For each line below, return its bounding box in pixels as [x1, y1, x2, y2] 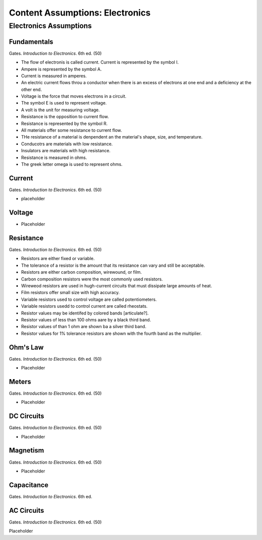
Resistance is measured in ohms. [21, 155, 87, 160]
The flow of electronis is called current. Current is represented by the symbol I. [21, 59, 179, 65]
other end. [21, 87, 42, 92]
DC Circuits [9, 412, 45, 420]
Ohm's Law [9, 343, 44, 351]
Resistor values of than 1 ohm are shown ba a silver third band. [21, 324, 147, 330]
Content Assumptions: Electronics [9, 7, 151, 18]
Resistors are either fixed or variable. [21, 256, 95, 261]
